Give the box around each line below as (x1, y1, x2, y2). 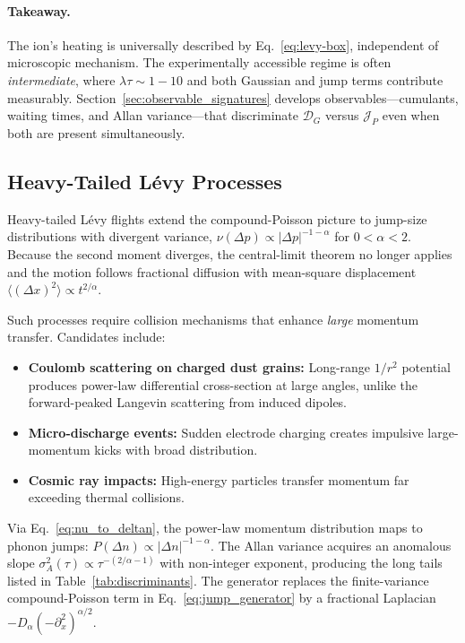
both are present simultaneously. (7, 123, 185, 142)
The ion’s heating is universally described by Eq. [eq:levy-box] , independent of (7, 35, 439, 54)
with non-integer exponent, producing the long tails (159, 553, 443, 572)
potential (401, 357, 451, 376)
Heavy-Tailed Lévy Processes (7, 167, 282, 195)
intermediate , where (7, 70, 116, 89)
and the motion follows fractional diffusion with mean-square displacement (7, 262, 417, 281)
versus (324, 106, 359, 125)
